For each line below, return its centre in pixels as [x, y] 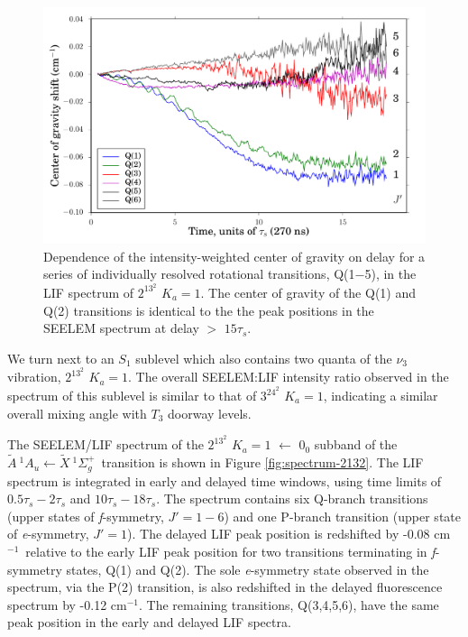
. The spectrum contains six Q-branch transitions [292, 499]
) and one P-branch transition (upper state [342, 516]
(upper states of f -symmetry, [86, 516]
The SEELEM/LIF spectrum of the [106, 444]
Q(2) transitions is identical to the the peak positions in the [209, 310]
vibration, [34, 377]
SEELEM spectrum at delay [121, 328]
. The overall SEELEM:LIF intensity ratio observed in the [289, 377]
